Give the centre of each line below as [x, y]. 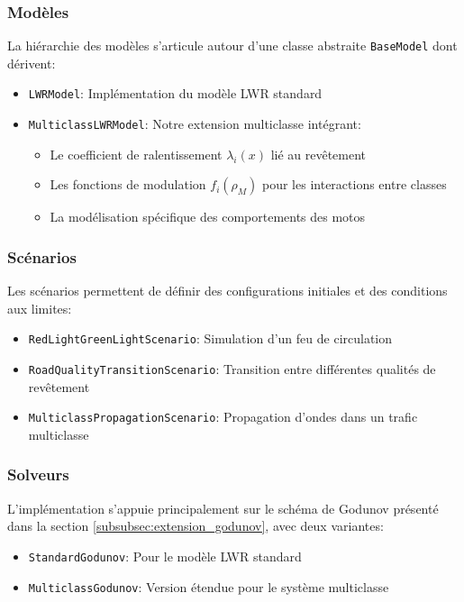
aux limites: [40, 308]
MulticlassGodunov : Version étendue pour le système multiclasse [209, 586]
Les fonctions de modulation [128, 184]
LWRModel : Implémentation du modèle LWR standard [175, 93]
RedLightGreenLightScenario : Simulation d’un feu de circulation [210, 338]
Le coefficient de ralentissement [136, 154]
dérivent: [32, 63]
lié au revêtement [318, 154]
